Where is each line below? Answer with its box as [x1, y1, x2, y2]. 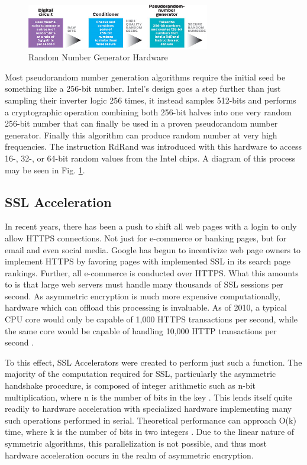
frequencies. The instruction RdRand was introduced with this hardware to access [5, 140, 302, 153]
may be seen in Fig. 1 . [5, 163, 85, 176]
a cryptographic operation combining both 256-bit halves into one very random [5, 105, 292, 118]
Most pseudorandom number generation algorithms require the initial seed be [5, 70, 286, 83]
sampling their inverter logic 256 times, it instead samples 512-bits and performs [5, 93, 296, 106]
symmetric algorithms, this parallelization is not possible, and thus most [5, 437, 267, 449]
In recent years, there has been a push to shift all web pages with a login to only [5, 220, 297, 233]
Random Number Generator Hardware [28, 51, 168, 63]
